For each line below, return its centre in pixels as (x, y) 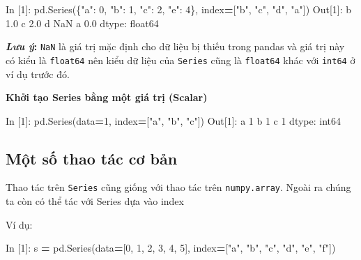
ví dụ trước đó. (38, 74)
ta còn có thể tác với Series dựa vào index (95, 201)
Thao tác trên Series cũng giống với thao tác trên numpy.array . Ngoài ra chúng (178, 187)
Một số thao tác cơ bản (92, 158)
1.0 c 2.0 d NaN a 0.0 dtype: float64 (82, 23)
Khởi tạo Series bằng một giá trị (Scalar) (107, 97)
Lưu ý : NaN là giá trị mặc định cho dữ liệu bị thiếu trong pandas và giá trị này (175, 46)
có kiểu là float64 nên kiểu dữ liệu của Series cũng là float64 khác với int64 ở (180, 60)
